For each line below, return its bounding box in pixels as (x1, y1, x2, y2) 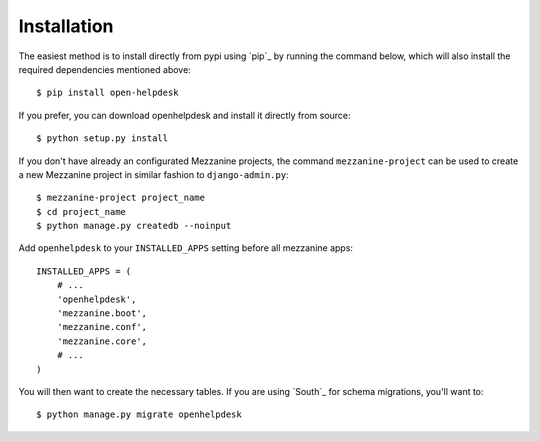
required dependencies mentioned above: (18, 63, 192, 75)
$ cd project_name (36, 206, 127, 217)
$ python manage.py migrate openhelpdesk (36, 409, 242, 420)
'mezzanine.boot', (56, 308, 148, 319)
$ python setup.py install (36, 133, 169, 144)
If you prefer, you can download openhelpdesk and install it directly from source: (18, 109, 351, 121)
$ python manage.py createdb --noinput (36, 220, 232, 232)
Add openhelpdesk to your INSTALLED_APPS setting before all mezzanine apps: (18, 242, 354, 254)
